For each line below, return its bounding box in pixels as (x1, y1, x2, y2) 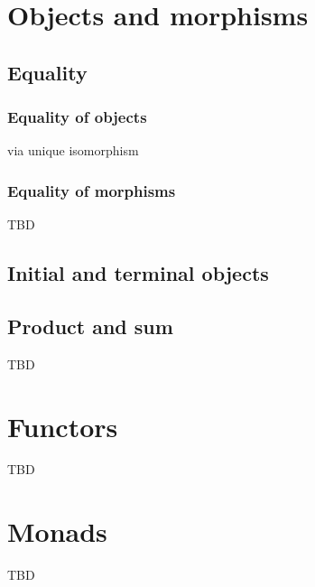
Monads (7, 513, 107, 550)
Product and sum (7, 312, 173, 340)
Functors (7, 407, 118, 444)
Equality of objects (7, 106, 147, 128)
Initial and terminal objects (7, 259, 269, 287)
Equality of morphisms (7, 179, 176, 201)
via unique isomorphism (7, 141, 139, 160)
